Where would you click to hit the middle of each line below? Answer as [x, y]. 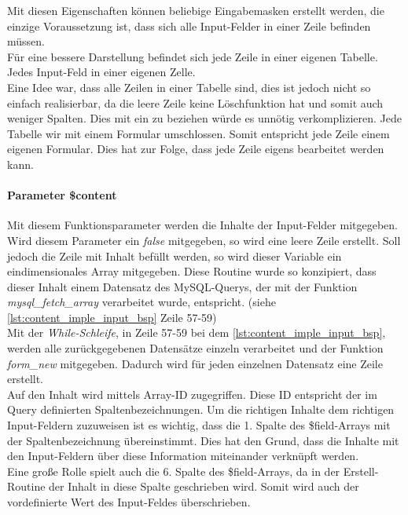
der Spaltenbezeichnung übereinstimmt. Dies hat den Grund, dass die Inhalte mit [203, 440]
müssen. [26, 41]
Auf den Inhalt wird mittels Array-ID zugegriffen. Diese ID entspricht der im [192, 394]
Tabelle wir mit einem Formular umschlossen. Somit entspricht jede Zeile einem [198, 133]
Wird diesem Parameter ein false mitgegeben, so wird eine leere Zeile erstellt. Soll [204, 240]
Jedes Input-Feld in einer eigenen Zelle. [101, 72]
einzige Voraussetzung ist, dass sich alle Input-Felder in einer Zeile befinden [189, 26]
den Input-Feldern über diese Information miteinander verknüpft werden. [183, 456]
